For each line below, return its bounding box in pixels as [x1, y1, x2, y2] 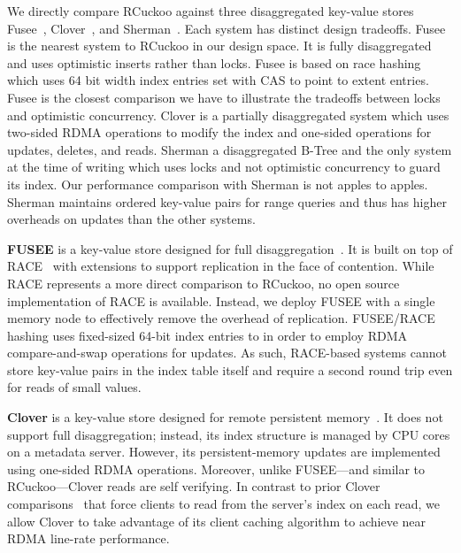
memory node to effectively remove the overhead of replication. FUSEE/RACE [7, 309, 435, 327]
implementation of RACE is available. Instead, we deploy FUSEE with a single [7, 291, 435, 310]
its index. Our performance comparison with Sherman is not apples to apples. [7, 174, 428, 193]
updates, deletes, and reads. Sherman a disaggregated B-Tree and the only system [7, 140, 452, 158]
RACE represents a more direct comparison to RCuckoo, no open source [7, 273, 400, 292]
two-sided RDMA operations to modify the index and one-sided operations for [7, 123, 432, 142]
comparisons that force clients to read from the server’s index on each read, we [7, 495, 441, 513]
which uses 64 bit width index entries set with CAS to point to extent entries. [7, 71, 429, 89]
